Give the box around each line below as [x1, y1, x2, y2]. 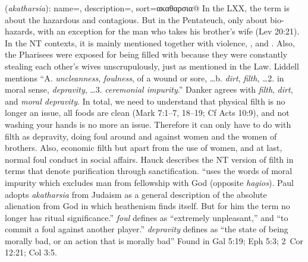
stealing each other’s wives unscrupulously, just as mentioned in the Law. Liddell [5, 59, 299, 72]
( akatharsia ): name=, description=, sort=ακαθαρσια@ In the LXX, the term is [5, 2, 290, 14]
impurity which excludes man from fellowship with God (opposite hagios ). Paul [5, 176, 294, 188]
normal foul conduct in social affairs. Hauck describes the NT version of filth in [5, 153, 294, 165]
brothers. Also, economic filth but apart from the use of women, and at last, [5, 141, 282, 154]
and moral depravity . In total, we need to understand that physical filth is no [5, 94, 285, 107]
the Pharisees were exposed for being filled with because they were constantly [5, 48, 288, 61]
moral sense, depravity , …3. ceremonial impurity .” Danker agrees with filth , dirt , [5, 83, 293, 96]
